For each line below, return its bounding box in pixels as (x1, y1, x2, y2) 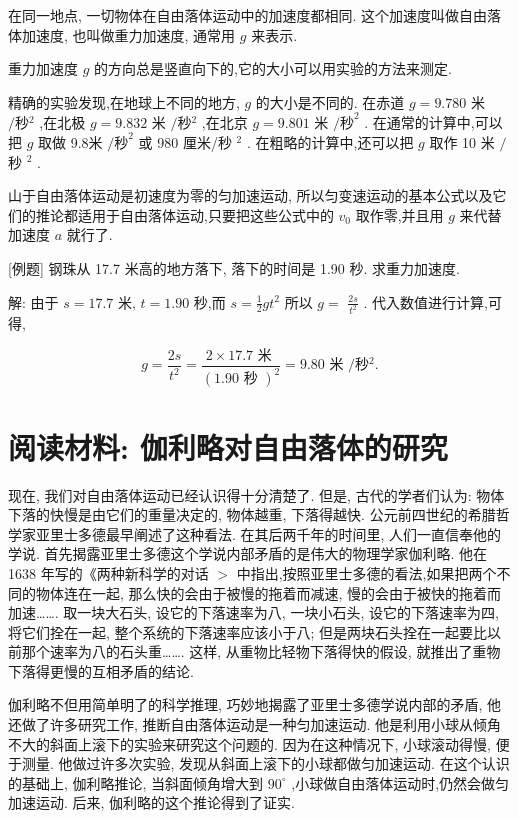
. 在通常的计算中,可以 (364, 111, 503, 132)
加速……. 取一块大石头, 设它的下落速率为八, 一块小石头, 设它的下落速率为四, (8, 602, 499, 623)
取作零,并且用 (355, 204, 444, 225)
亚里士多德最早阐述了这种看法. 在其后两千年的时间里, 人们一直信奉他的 (35, 523, 502, 544)
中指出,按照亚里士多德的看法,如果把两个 (236, 562, 497, 583)
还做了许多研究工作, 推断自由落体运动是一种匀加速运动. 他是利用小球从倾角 (8, 714, 502, 735)
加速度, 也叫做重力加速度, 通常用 (21, 24, 236, 45)
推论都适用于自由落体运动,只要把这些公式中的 (35, 204, 334, 225)
